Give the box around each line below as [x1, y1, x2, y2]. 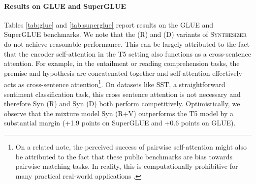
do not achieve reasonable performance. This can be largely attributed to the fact [4, 38, 250, 49]
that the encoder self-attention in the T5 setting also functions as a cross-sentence [4, 48, 251, 59]
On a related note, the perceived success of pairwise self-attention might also [15, 141, 247, 152]
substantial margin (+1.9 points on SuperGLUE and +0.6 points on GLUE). [4, 118, 236, 128]
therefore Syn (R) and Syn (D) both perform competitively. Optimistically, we [4, 98, 240, 109]
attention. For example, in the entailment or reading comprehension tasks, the [4, 58, 240, 68]
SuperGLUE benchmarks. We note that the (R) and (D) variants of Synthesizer [4, 29, 247, 39]
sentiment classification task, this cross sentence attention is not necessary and [4, 89, 241, 99]
